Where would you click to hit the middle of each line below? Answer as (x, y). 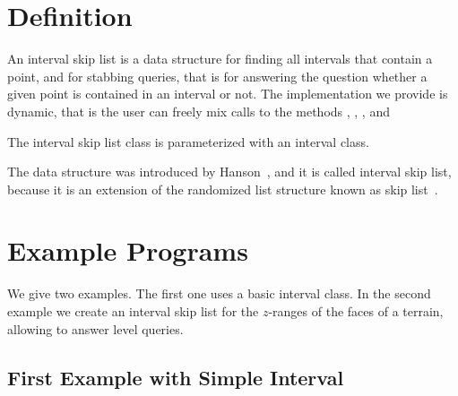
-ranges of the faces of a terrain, (356, 311)
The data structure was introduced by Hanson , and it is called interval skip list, (229, 172)
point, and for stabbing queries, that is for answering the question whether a (217, 76)
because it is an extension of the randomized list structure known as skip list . (223, 189)
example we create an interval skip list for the (133, 311)
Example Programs (128, 250)
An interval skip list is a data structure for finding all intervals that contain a (220, 59)
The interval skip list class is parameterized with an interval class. (188, 141)
